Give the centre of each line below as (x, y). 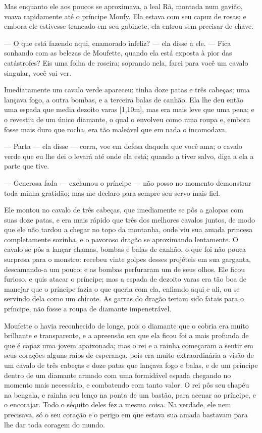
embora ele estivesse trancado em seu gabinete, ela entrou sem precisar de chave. (129, 26)
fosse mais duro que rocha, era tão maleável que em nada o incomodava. (116, 129)
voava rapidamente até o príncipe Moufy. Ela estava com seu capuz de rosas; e (125, 16)
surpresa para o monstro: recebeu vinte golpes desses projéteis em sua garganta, (127, 259)
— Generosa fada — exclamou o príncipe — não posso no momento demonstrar (128, 182)
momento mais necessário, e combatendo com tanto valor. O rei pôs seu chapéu (127, 385)
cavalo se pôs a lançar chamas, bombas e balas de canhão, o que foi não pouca (125, 249)
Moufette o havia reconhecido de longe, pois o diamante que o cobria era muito (126, 325)
